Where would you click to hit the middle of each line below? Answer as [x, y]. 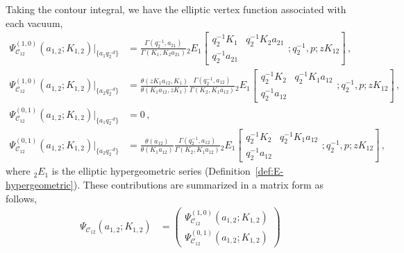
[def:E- [269, 171]
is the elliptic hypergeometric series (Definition [151, 171]
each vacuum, [34, 23]
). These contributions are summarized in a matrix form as [198, 184]
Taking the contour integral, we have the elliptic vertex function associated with [176, 9]
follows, [22, 198]
